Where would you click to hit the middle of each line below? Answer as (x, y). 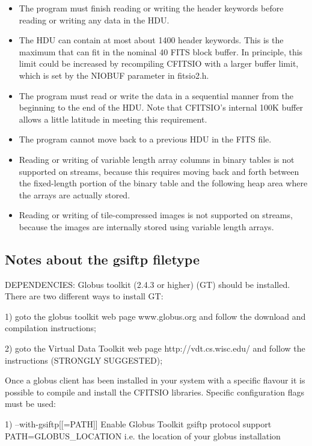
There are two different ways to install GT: (84, 296)
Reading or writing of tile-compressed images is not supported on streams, (156, 215)
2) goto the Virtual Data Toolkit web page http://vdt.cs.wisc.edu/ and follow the (155, 348)
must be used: (30, 404)
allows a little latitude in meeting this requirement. (113, 119)
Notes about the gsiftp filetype (102, 259)
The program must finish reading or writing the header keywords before (151, 8)
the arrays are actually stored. (75, 194)
